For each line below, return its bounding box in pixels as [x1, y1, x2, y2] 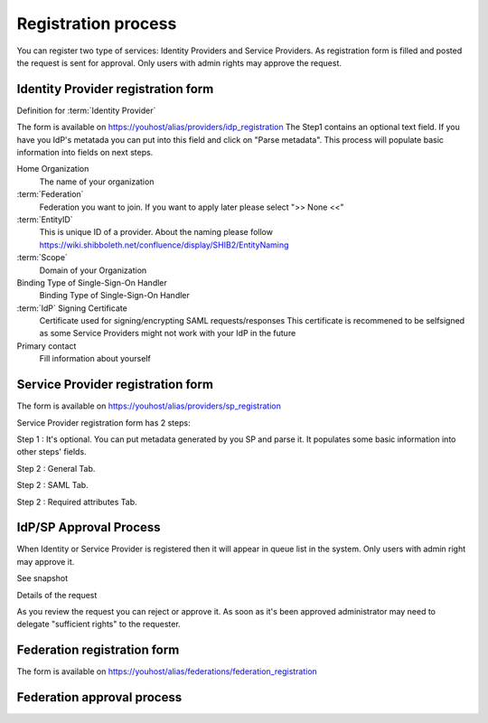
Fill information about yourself [39, 353, 151, 364]
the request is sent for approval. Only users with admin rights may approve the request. [16, 57, 343, 68]
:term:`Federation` [16, 189, 84, 200]
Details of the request [16, 589, 98, 600]
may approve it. [16, 556, 75, 567]
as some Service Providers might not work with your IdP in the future [39, 328, 296, 339]
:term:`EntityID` [16, 213, 73, 225]
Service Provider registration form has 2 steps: [16, 417, 191, 428]
